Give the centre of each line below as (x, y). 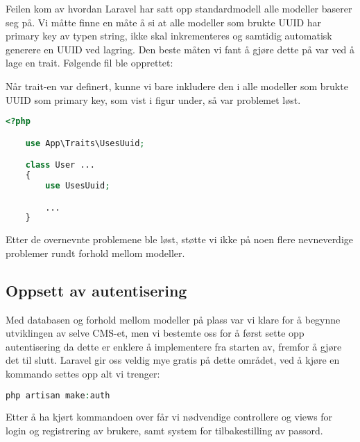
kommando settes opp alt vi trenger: (83, 374)
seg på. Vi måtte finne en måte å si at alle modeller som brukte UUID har (164, 22)
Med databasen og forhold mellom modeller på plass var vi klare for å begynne (173, 319)
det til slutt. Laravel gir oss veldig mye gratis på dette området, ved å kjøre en (173, 360)
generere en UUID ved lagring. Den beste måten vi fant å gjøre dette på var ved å (180, 49)
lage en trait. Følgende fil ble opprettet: (89, 63)
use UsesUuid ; (78, 185)
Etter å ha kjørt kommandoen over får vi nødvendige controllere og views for (169, 417)
